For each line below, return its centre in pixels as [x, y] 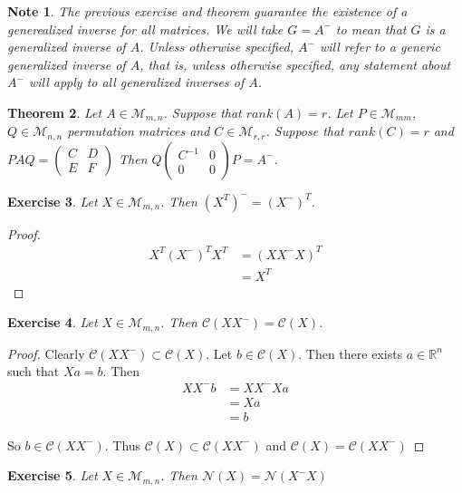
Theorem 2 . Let [55, 112]
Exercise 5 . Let [53, 475]
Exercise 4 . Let [53, 322]
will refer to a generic [380, 47]
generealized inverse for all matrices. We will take [145, 29]
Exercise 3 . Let [53, 201]
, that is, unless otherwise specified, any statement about [295, 64]
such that [34, 371]
